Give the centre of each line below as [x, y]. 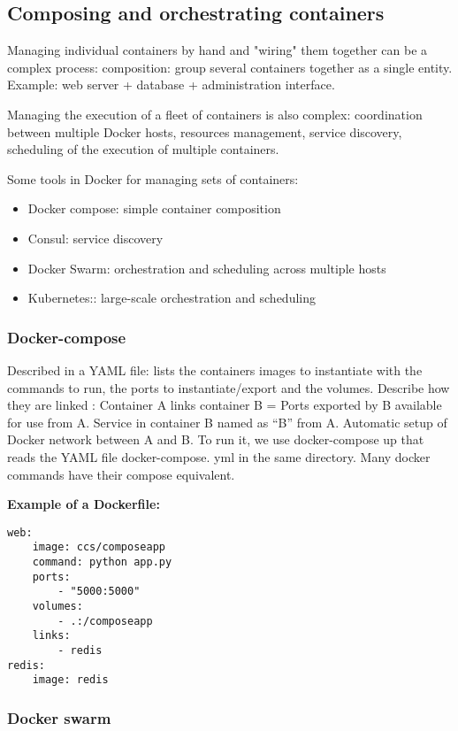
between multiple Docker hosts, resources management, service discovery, [205, 131]
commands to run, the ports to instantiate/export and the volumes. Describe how [229, 387]
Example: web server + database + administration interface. [171, 85]
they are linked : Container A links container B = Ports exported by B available [225, 405]
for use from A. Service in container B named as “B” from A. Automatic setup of [227, 422]
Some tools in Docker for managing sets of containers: [153, 178]
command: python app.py [102, 562]
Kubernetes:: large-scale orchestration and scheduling [172, 298]
